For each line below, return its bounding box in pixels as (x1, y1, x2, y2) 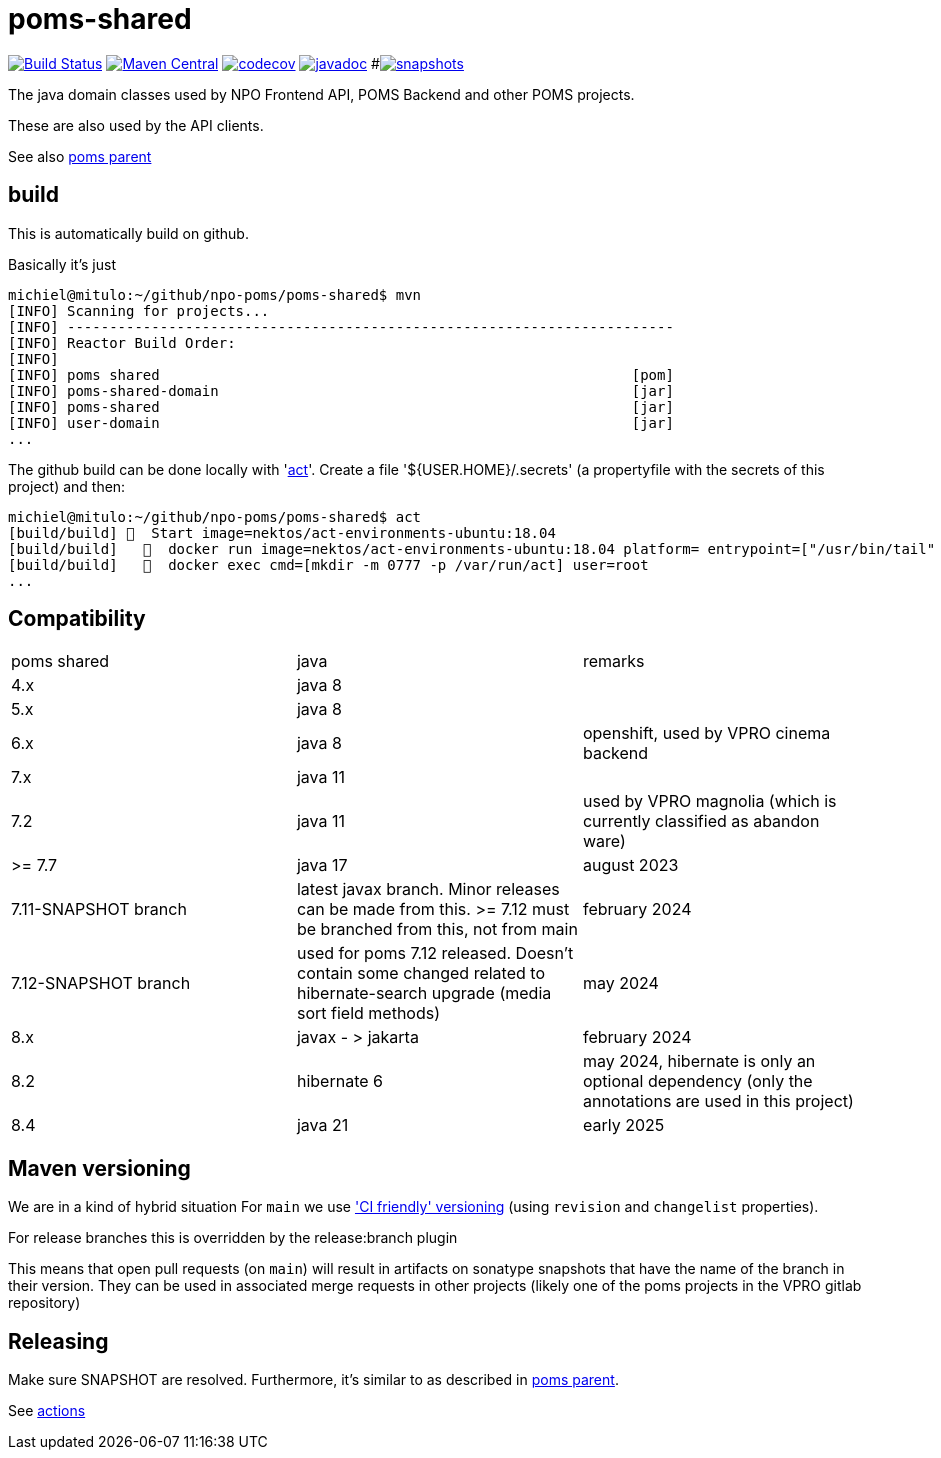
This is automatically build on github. (8, 224, 249, 242)
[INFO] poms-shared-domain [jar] (8, 382, 674, 399)
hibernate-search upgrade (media (296, 983, 552, 1004)
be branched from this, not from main (296, 919, 578, 940)
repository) (8, 1294, 81, 1312)
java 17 (296, 855, 348, 876)
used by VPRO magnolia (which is (582, 791, 837, 812)
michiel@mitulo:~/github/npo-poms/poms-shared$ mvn (8, 286, 422, 303)
